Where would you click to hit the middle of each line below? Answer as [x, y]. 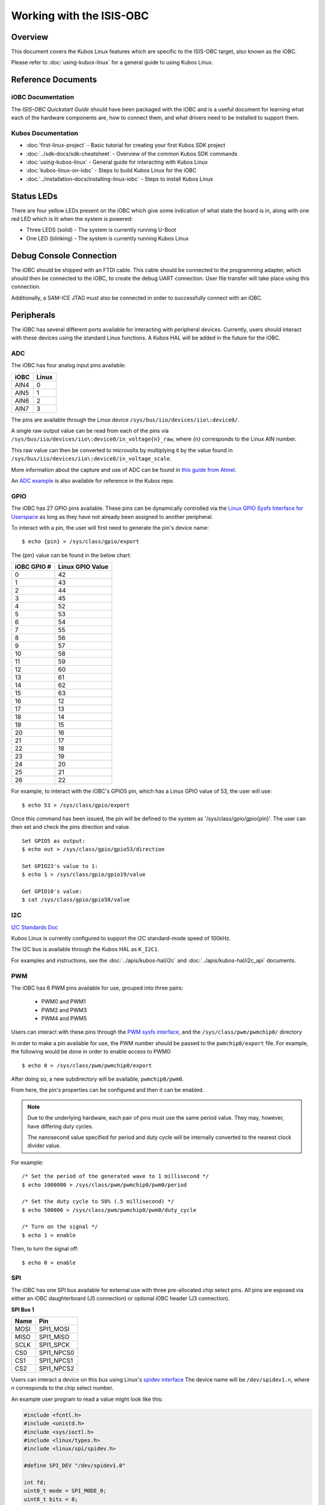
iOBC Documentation [43, 98]
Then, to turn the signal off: [45, 1249]
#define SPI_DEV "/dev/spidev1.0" [75, 1466]
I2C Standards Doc [35, 927]
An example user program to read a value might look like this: [87, 1399]
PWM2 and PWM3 [64, 1010]
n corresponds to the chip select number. [62, 1388]
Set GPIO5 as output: [54, 841]
